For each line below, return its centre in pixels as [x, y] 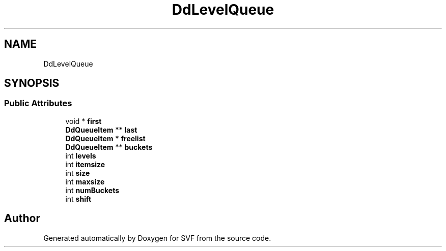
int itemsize [85, 164]
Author [22, 218]
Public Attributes [38, 103]
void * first [83, 121]
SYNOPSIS [32, 83]
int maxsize [85, 181]
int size [78, 173]
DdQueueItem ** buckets [109, 147]
